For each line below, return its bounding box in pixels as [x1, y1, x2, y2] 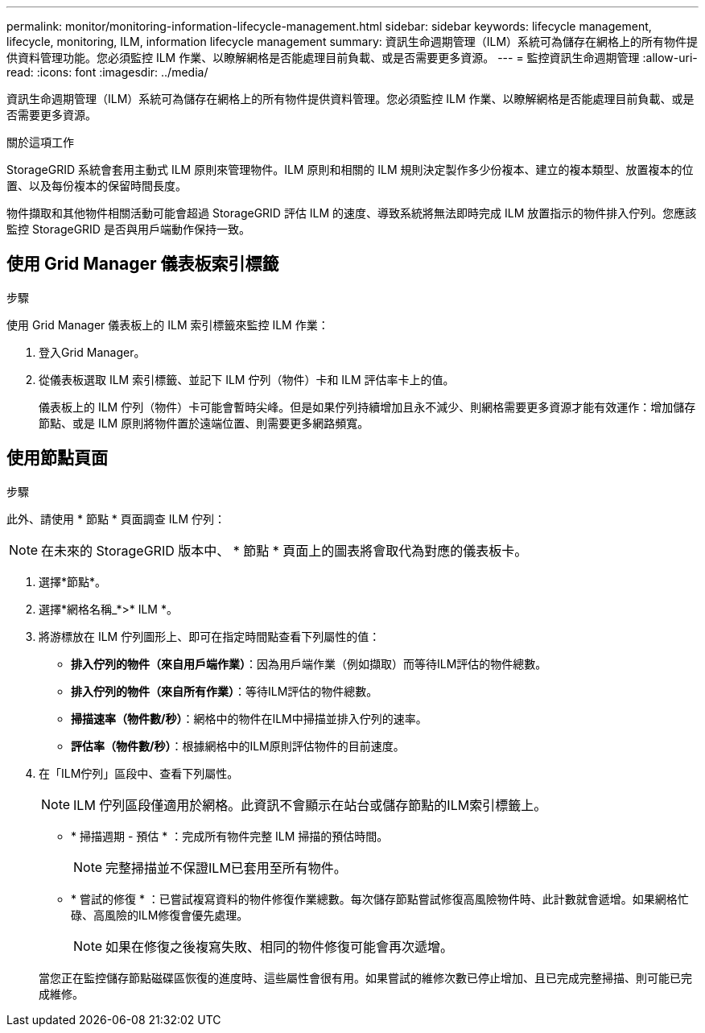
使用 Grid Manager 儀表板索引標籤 [6, 254, 279, 275]
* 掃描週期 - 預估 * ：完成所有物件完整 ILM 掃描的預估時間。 [71, 828, 389, 843]
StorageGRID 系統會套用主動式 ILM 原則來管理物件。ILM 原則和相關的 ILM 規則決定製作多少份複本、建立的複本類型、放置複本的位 [6, 163, 694, 176]
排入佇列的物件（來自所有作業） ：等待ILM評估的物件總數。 [71, 684, 378, 698]
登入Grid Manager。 [39, 345, 146, 359]
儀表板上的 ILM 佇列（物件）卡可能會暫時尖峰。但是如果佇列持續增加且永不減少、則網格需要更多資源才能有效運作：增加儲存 [39, 399, 696, 414]
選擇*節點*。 [39, 574, 107, 589]
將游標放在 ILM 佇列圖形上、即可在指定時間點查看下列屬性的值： [39, 629, 381, 643]
